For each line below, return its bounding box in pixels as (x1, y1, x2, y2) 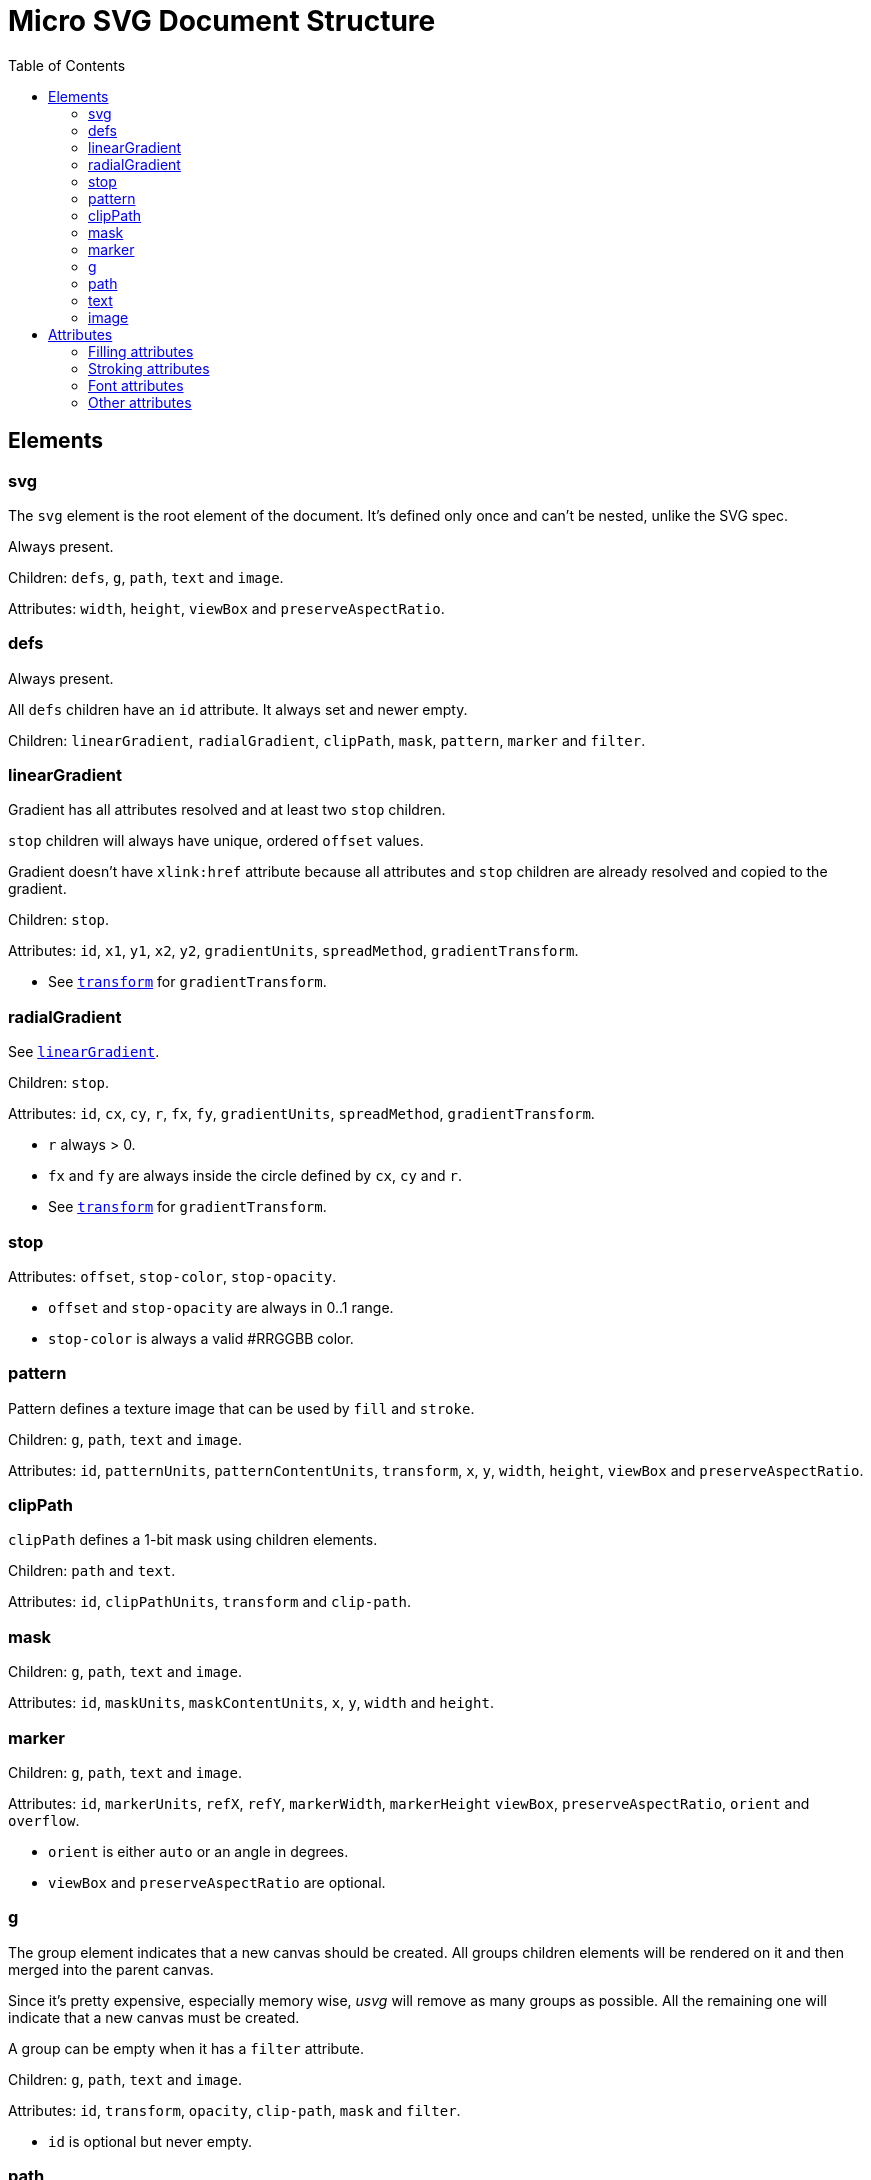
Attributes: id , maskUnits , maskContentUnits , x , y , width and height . (8, 1694, 494, 1712)
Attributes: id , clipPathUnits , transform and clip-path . (8, 1593, 411, 1611)
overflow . (8, 1811, 80, 1829)
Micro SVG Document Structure (8, 4, 436, 38)
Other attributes (88, 393, 192, 411)
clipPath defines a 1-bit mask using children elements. (8, 1531, 378, 1549)
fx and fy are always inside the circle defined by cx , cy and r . (48, 1167, 462, 1185)
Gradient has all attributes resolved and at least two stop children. (8, 801, 446, 819)
